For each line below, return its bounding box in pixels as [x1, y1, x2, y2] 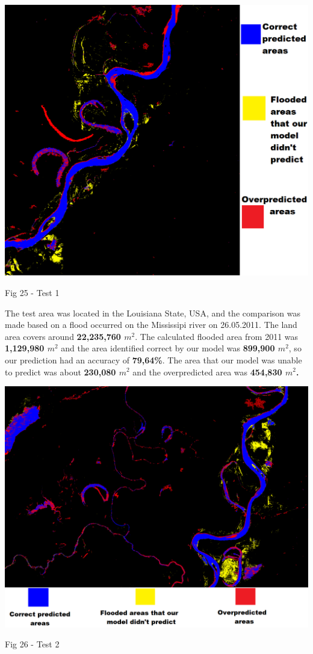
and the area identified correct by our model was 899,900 [61, 342, 275, 354]
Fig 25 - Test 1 [5, 286, 60, 298]
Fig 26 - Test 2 [5, 638, 60, 650]
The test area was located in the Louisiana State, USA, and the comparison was [5, 306, 301, 319]
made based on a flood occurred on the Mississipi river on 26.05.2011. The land [5, 318, 297, 331]
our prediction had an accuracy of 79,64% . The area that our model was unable [5, 353, 302, 366]
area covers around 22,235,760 [5, 330, 121, 342]
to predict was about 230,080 [5, 365, 116, 378]
